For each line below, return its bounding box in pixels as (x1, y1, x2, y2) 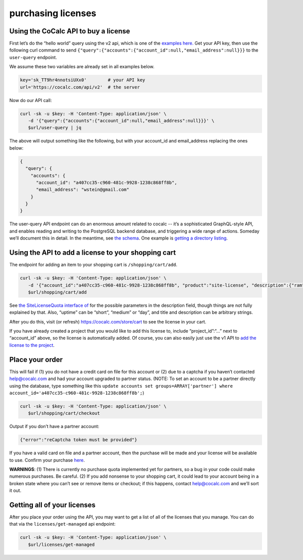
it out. (9, 488, 22, 494)
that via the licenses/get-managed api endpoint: (9, 521, 116, 527)
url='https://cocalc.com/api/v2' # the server (20, 84, 140, 90)
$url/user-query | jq (28, 125, 82, 131)
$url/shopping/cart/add (28, 289, 87, 295)
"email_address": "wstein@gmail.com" (36, 187, 130, 193)
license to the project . (9, 342, 55, 348)
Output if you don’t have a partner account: (9, 424, 99, 430)
